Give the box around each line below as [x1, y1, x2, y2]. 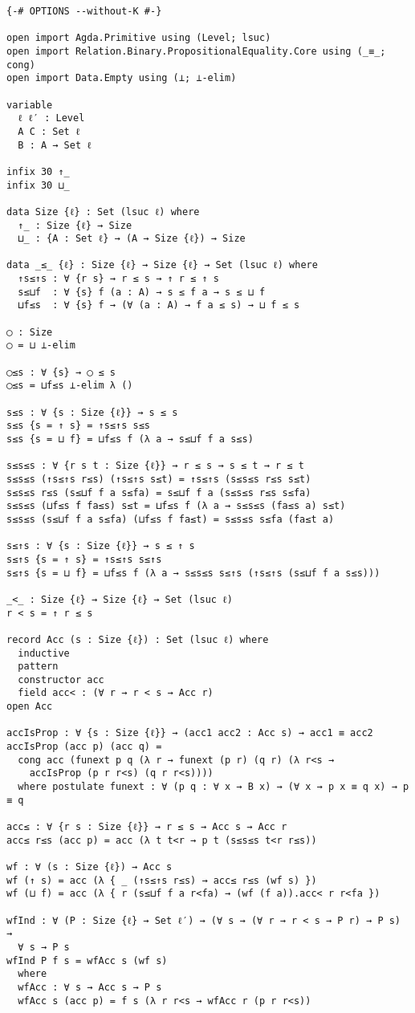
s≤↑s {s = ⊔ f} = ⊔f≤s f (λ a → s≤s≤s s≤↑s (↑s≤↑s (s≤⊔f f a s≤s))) [6, 567, 380, 579]
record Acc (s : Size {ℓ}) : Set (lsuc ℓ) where [6, 633, 269, 645]
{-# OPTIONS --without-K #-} [6, 6, 162, 17]
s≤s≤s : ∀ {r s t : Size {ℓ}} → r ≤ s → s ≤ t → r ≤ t [6, 460, 304, 472]
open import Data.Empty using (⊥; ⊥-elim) [6, 72, 237, 84]
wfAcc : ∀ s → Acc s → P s [18, 981, 162, 993]
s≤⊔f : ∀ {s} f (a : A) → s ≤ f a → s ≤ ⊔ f [18, 286, 266, 298]
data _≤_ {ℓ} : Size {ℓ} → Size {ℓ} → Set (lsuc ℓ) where [6, 259, 318, 271]
